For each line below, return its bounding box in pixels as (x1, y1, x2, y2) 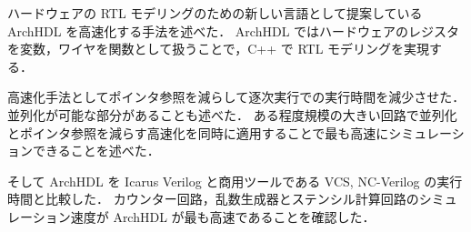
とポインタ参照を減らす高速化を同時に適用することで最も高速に (7, 123, 389, 142)
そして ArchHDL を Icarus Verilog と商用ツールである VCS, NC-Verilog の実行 (7, 171, 463, 190)
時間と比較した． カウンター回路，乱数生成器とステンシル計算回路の (7, 189, 419, 208)
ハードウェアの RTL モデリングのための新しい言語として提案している (7, 4, 423, 22)
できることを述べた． (32, 141, 160, 160)
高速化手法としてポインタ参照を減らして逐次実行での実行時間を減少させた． (7, 87, 466, 106)
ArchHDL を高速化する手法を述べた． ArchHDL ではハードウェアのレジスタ (7, 21, 460, 40)
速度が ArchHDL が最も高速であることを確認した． (70, 207, 376, 226)
